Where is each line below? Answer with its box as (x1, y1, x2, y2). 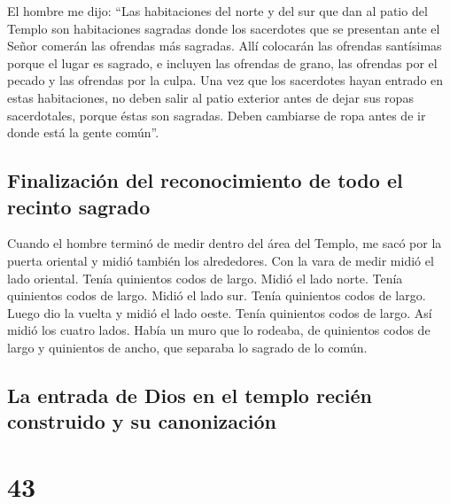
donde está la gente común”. (7, 123, 159, 142)
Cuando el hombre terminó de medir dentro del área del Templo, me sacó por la (7, 234, 442, 252)
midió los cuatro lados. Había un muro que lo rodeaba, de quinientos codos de (7, 321, 431, 339)
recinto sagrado (7, 192, 151, 220)
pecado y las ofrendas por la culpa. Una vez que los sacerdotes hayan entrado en (7, 71, 444, 89)
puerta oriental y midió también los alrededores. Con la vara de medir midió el (7, 251, 434, 269)
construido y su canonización (7, 407, 277, 435)
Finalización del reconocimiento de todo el (7, 167, 403, 194)
